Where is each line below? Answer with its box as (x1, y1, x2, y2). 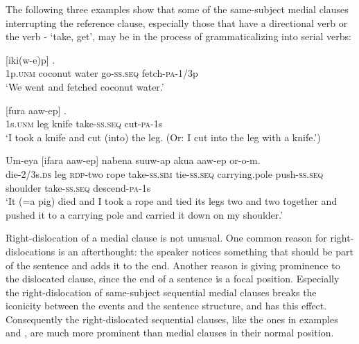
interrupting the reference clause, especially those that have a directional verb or (6, 15, 348, 30)
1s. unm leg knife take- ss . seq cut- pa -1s (6, 116, 163, 131)
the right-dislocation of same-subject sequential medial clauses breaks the (6, 284, 317, 299)
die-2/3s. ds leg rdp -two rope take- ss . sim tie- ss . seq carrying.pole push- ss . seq (6, 166, 324, 181)
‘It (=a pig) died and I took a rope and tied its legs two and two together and (6, 194, 338, 208)
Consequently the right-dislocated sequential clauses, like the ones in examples (6, 311, 338, 326)
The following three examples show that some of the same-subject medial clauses (6, 2, 349, 16)
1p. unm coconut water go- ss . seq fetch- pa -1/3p (6, 66, 198, 80)
